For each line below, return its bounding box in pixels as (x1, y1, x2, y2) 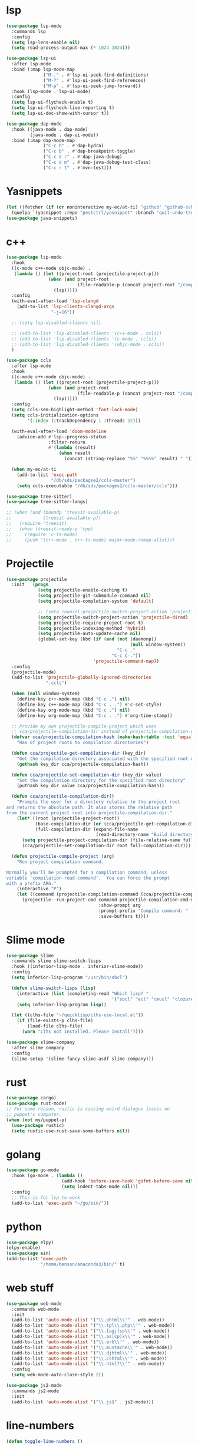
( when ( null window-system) (11, 690, 81, 697)
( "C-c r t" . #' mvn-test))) (43, 164, 112, 171)
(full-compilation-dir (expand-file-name (35, 826, 138, 832)
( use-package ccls (6, 358, 51, 364)
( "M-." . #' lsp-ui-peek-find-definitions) (43, 72, 149, 78)
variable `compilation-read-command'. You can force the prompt (6, 875, 170, 881)
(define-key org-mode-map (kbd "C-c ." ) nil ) (16, 707, 131, 713)
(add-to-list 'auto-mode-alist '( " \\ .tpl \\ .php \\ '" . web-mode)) (11, 1323, 176, 1329)
